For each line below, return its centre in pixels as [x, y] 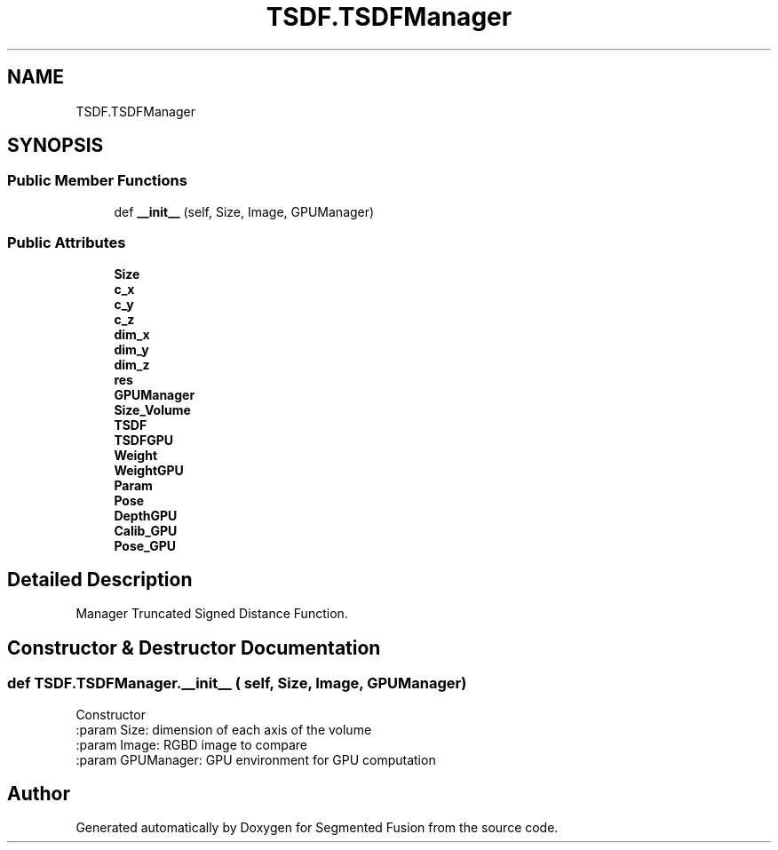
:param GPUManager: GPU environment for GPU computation [256, 759]
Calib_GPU [146, 530]
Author [39, 794]
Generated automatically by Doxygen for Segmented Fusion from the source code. [317, 828]
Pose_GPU [145, 545]
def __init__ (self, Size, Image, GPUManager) [244, 211]
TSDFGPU [143, 440]
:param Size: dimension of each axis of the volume [224, 729]
